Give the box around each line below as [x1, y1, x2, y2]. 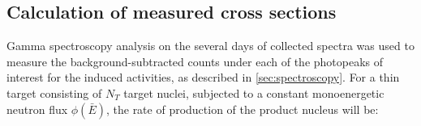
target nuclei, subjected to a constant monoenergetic [123, 84, 384, 101]
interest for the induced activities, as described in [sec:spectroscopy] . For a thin [6, 69, 400, 86]
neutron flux [6, 100, 68, 117]
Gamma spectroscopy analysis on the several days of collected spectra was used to [6, 37, 415, 54]
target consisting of [6, 84, 102, 101]
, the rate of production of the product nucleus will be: [105, 100, 379, 117]
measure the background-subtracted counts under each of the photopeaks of [6, 52, 384, 69]
